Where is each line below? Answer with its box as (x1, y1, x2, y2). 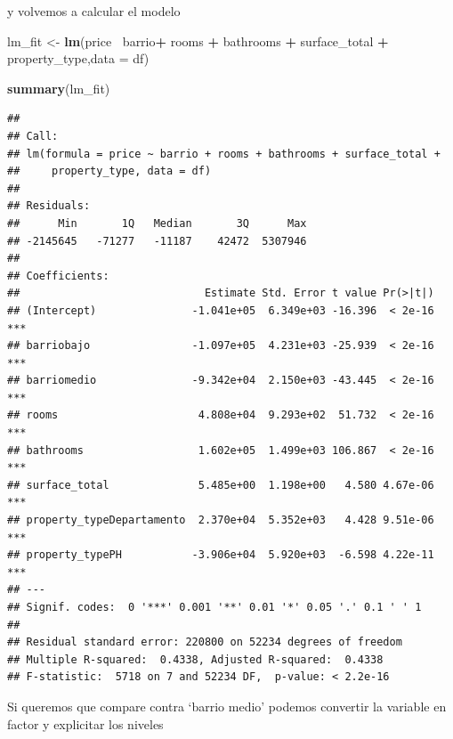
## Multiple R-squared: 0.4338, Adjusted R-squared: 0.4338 (7, 653, 384, 666)
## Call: (7, 129, 59, 142)
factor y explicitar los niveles (7, 714, 164, 733)
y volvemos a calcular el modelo (7, 2, 181, 20)
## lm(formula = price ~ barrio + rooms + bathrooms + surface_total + (7, 147, 441, 160)
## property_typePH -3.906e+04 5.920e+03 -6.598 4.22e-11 (7, 548, 434, 562)
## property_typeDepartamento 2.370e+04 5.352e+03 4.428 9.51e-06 (7, 514, 434, 527)
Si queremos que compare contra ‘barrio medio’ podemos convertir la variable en (7, 696, 447, 715)
